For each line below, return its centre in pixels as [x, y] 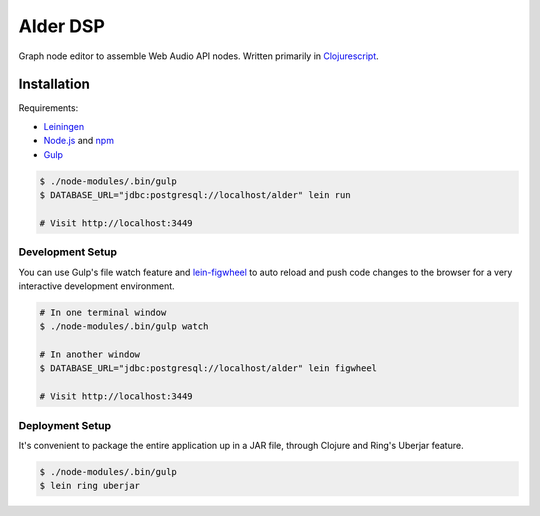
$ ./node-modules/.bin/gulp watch [124, 326]
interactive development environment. [96, 286]
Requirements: [48, 108]
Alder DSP [61, 26]
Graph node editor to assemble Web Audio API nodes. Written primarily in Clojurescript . [198, 56]
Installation [54, 84]
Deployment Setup [65, 425]
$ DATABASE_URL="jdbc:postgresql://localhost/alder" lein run [195, 195]
